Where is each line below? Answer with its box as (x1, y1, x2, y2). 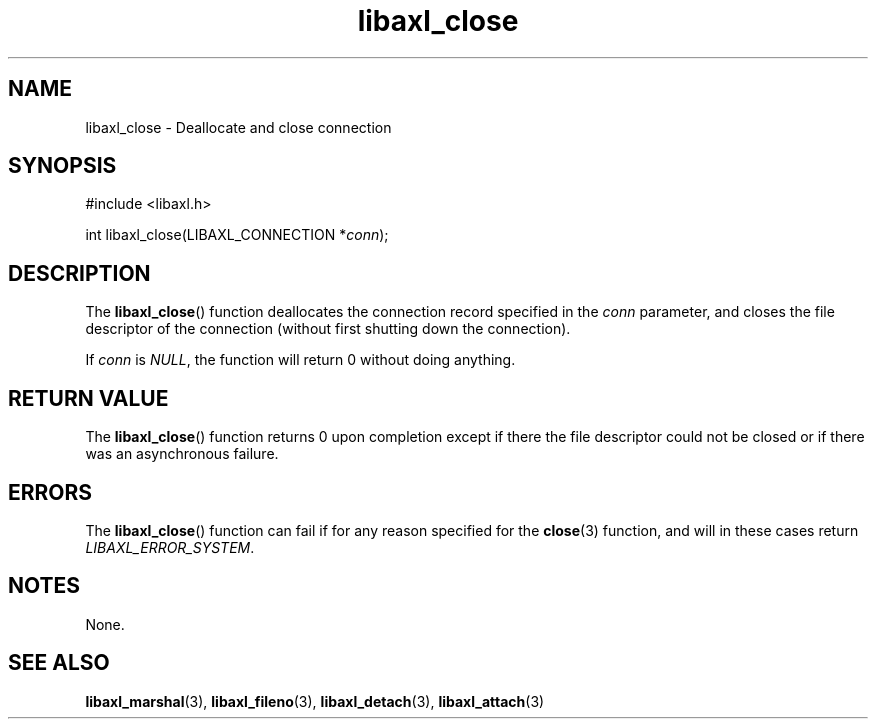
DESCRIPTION (8, 260, 151, 286)
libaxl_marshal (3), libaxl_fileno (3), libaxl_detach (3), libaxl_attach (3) (85, 692, 545, 710)
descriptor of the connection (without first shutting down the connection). (85, 320, 571, 338)
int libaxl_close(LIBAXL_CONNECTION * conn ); (85, 226, 389, 244)
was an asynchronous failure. (85, 445, 279, 463)
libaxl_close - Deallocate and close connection (85, 118, 392, 136)
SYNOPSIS (8, 153, 117, 179)
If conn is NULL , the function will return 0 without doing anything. (85, 351, 516, 369)
